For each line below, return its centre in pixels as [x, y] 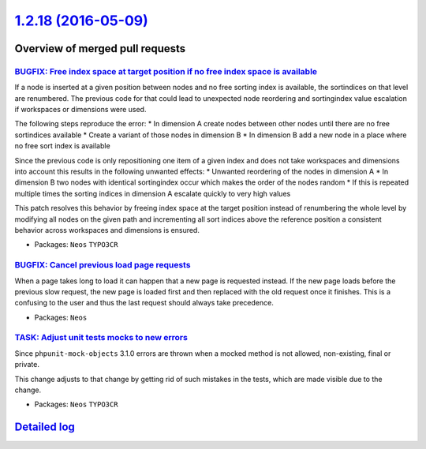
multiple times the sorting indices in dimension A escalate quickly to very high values [153, 193]
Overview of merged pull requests [100, 49]
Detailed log [45, 427]
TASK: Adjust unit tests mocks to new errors [101, 338]
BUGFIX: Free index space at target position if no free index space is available [166, 71]
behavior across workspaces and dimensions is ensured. [107, 230]
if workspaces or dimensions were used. [80, 110]
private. [27, 365]
